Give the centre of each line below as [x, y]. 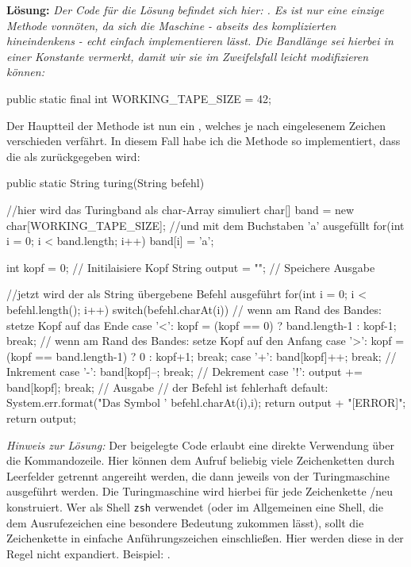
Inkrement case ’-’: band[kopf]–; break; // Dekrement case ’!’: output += [184, 372]
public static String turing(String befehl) [106, 183]
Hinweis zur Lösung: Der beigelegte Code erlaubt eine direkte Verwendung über [200, 444]
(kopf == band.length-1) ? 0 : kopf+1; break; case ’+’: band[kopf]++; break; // [202, 356]
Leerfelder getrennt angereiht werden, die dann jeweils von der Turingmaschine [198, 475]
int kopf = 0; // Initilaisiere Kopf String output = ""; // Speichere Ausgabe [191, 267]
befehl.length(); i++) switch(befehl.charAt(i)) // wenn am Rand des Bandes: [194, 309]
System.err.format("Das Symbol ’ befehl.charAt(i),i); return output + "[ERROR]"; [206, 402]
